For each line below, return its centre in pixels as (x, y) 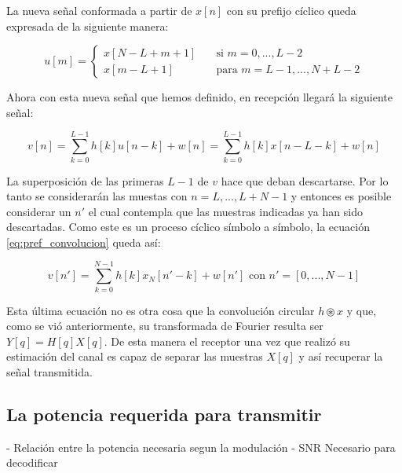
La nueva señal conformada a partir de (99, 10)
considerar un (39, 211)
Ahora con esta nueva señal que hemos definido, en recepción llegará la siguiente (199, 97)
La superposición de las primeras (85, 180)
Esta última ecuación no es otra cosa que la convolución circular (161, 310)
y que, (362, 310)
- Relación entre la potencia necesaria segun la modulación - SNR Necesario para (201, 447)
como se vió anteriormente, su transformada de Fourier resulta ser (165, 326)
